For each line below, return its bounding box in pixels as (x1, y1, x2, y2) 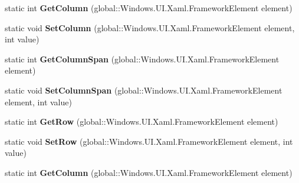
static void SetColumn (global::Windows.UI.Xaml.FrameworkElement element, (5, 21, 295, 34)
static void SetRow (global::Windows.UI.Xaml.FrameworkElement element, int (5, 135, 293, 147)
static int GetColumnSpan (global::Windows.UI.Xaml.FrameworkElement (5, 52, 280, 65)
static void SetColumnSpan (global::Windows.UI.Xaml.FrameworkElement (5, 84, 282, 96)
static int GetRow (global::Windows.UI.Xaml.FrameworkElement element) (5, 115, 278, 128)
